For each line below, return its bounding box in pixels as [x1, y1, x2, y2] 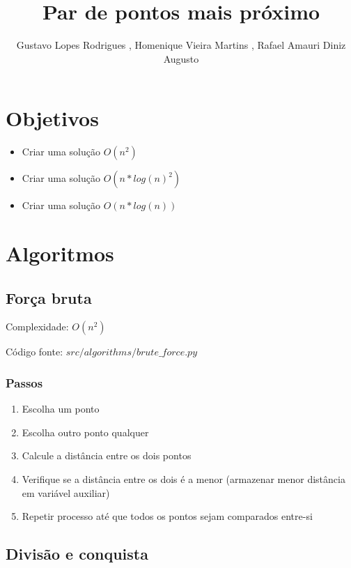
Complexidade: [6, 319, 69, 334]
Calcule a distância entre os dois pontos [22, 448, 192, 463]
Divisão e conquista [6, 543, 148, 565]
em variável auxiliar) [22, 485, 110, 500]
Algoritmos [6, 239, 114, 268]
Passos [6, 374, 43, 391]
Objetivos [6, 104, 99, 132]
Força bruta [6, 286, 92, 308]
